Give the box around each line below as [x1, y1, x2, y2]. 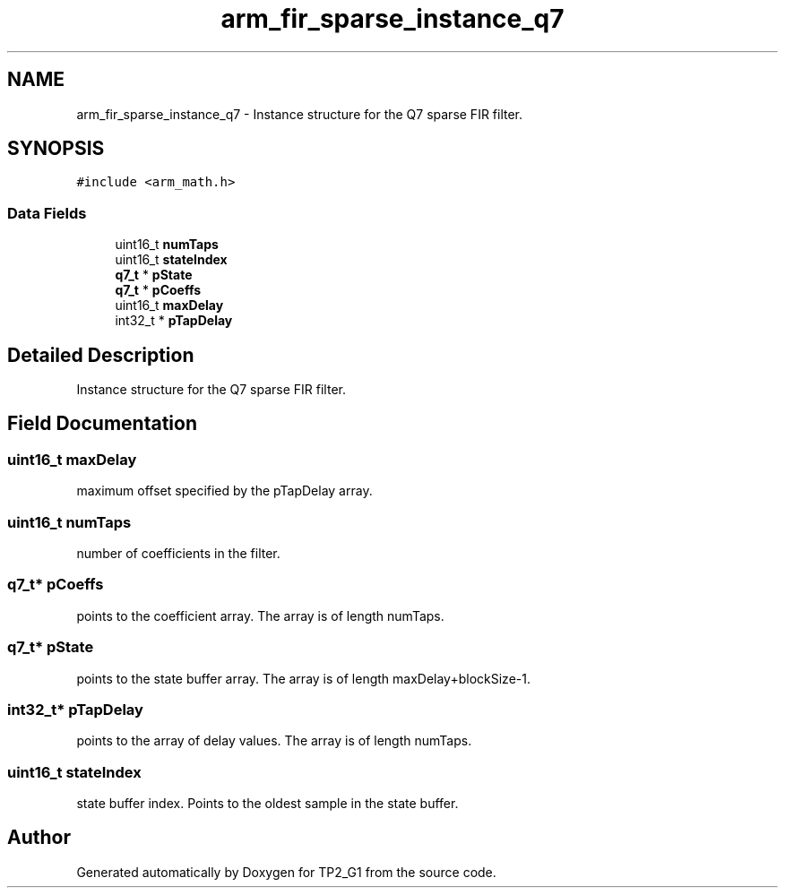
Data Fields [7, 203, 87, 222]
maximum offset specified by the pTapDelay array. [76, 483, 373, 499]
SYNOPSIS [7, 137, 105, 160]
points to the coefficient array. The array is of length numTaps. [76, 607, 444, 624]
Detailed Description [7, 343, 194, 366]
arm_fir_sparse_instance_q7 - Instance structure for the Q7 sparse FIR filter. [76, 106, 523, 122]
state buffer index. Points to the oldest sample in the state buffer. [76, 796, 459, 811]
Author [7, 826, 71, 849]
